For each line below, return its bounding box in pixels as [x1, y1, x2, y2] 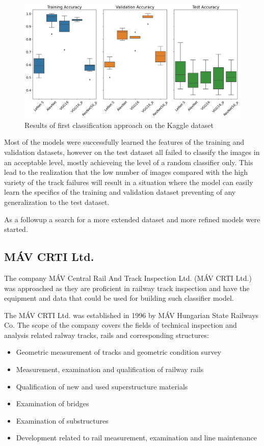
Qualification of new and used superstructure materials [16, 381, 188, 391]
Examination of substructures [16, 415, 109, 426]
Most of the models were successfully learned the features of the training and [4, 137, 245, 147]
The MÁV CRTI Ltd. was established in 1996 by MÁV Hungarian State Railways [4, 309, 259, 320]
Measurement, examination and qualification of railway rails [16, 364, 204, 375]
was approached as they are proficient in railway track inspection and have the [4, 282, 250, 293]
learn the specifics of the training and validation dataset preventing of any [4, 187, 236, 197]
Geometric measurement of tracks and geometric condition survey [16, 347, 222, 357]
